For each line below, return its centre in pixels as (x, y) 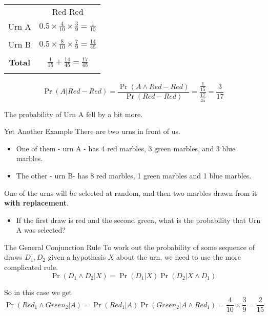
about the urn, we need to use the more (179, 257)
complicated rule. (31, 267)
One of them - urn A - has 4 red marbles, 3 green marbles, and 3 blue (126, 148)
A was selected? (41, 230)
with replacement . (36, 203)
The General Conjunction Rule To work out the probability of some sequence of (130, 247)
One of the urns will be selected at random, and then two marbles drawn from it (131, 193)
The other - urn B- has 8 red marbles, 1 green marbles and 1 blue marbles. (134, 175)
